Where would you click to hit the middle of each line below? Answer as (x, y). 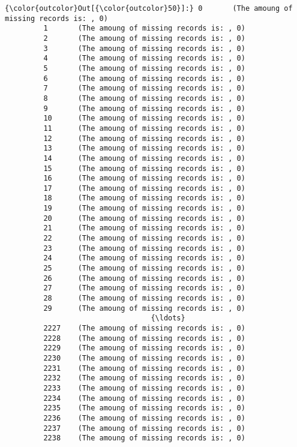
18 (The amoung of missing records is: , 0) (144, 198)
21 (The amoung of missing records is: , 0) (144, 228)
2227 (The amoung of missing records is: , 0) (144, 328)
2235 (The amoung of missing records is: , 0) (144, 408)
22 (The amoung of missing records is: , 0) (144, 238)
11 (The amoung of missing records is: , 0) (144, 128)
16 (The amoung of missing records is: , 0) (144, 178)
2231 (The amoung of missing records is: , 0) (144, 368)
